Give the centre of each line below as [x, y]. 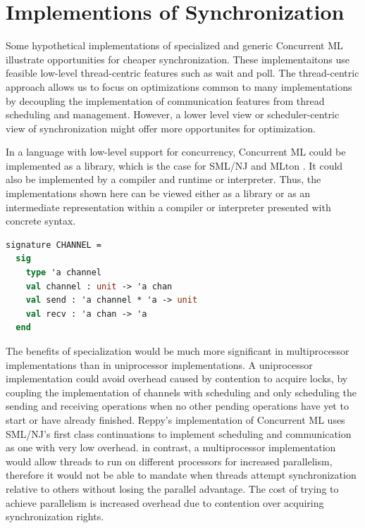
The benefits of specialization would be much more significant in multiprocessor [178, 351]
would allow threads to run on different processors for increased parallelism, [169, 461]
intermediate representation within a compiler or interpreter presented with [168, 207]
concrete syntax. [41, 221]
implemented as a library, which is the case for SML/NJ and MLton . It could [174, 165]
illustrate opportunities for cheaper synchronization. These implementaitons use [178, 59]
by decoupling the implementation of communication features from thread [165, 100]
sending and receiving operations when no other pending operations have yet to [177, 406]
